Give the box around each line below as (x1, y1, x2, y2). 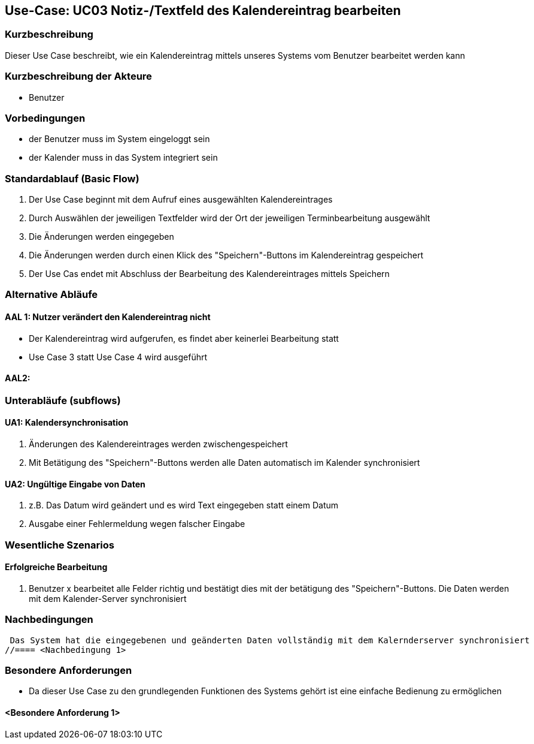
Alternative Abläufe (5, 288, 98, 301)
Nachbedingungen (5, 613, 93, 626)
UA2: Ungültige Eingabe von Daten (5, 478, 145, 489)
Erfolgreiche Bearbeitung (5, 562, 108, 573)
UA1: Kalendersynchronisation (5, 417, 129, 428)
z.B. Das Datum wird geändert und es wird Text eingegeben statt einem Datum (29, 500, 339, 511)
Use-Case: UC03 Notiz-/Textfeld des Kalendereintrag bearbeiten (5, 3, 401, 18)
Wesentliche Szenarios (5, 538, 114, 551)
